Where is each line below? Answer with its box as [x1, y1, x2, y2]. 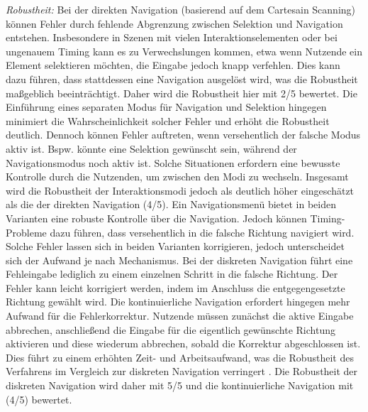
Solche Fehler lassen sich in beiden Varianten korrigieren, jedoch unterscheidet [6, 239, 345, 254]
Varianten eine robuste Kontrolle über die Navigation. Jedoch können [6, 210, 307, 225]
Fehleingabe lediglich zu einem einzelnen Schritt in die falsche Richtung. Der [6, 266, 338, 281]
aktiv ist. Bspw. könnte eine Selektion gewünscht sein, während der [6, 141, 297, 156]
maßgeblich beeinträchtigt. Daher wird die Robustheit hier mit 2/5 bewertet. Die [6, 85, 357, 100]
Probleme [6, 224, 47, 239]
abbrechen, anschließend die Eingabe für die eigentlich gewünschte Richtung [6, 322, 335, 337]
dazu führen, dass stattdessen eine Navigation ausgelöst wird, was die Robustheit [6, 71, 358, 86]
